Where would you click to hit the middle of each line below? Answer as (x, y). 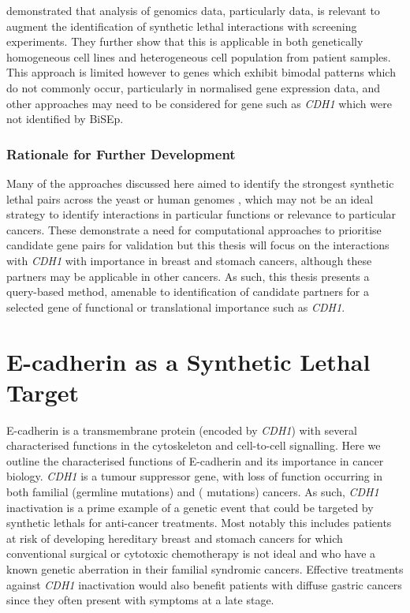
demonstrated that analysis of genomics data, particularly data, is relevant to (193, 10)
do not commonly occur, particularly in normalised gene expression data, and (194, 87)
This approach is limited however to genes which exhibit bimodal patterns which (201, 72)
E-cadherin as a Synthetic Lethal (188, 361)
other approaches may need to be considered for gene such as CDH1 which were (199, 103)
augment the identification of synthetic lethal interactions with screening (182, 26)
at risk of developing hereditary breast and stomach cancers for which (175, 538)
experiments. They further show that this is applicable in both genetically (185, 41)
